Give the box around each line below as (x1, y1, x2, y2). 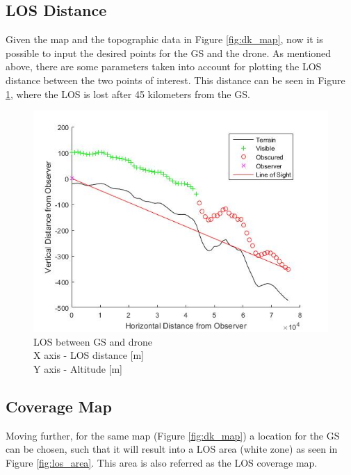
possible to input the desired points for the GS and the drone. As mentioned (6, 45, 332, 60)
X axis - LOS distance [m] (33, 348, 144, 362)
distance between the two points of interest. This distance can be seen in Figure (6, 72, 345, 87)
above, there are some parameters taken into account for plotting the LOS (6, 59, 322, 74)
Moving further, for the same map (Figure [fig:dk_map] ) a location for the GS (6, 428, 340, 442)
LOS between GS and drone (33, 334, 153, 348)
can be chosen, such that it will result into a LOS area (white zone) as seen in (6, 442, 338, 456)
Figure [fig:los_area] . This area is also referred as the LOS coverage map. (6, 455, 318, 469)
